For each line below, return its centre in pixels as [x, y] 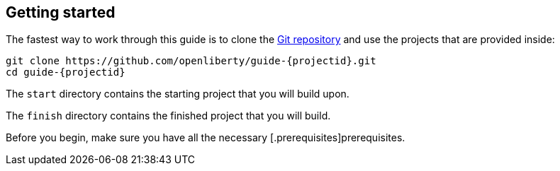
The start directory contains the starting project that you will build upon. [178, 94]
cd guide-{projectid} [66, 72]
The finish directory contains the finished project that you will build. [168, 116]
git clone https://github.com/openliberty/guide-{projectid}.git [191, 61]
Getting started [61, 12]
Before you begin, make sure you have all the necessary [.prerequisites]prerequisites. [206, 138]
